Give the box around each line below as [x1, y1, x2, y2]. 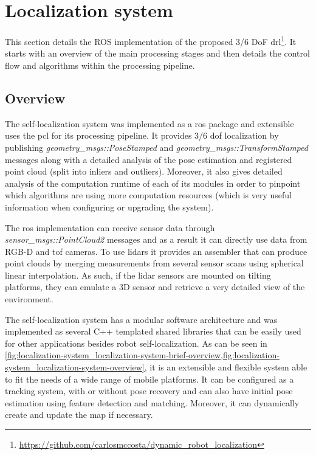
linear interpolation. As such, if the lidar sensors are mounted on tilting [5, 268, 271, 281]
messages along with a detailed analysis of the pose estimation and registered [5, 153, 292, 165]
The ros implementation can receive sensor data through [5, 221, 215, 234]
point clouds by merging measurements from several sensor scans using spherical [5, 257, 304, 269]
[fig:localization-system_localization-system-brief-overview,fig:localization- [5, 349, 280, 361]
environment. [5, 293, 53, 305]
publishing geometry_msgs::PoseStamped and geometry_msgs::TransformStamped [5, 141, 308, 153]
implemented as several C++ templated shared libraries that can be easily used [5, 325, 301, 338]
